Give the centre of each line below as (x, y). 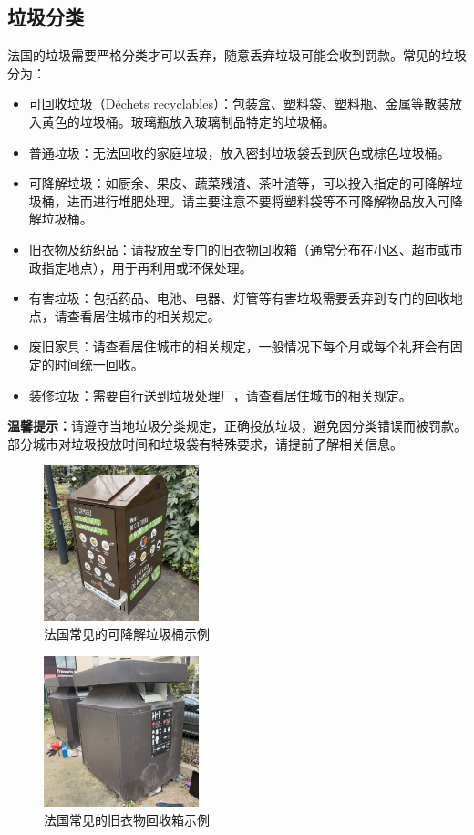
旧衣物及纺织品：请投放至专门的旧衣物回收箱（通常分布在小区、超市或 (239, 249)
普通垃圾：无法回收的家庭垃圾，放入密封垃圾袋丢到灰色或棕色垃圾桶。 (239, 152)
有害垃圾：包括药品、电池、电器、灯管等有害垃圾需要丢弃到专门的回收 (239, 298)
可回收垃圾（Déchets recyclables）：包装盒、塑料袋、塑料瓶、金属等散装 (239, 104)
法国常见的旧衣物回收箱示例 (127, 819)
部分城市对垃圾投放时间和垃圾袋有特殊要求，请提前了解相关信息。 (205, 443)
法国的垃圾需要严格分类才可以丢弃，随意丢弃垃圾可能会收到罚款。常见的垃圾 (237, 55)
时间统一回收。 (99, 364)
